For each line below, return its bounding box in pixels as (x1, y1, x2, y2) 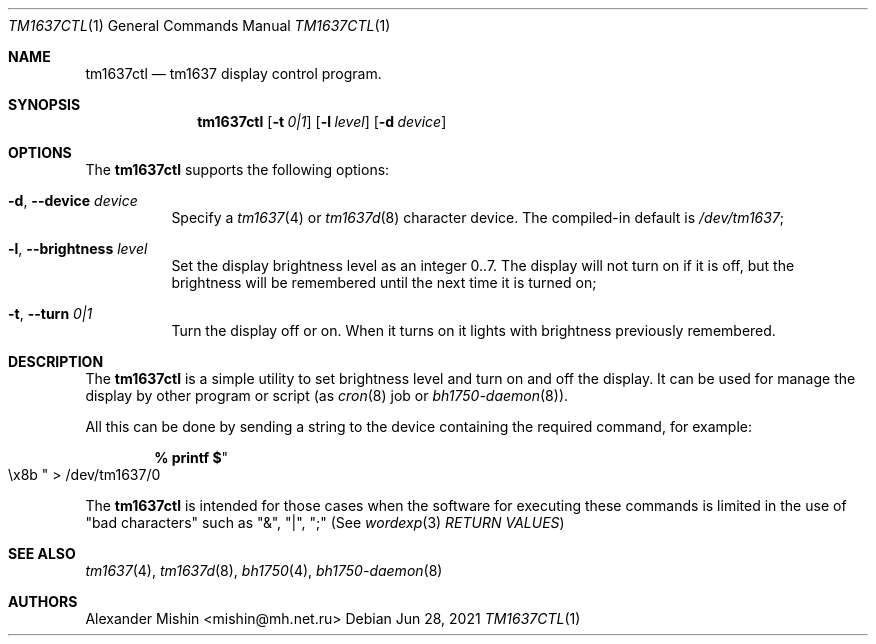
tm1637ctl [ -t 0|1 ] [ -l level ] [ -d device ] (197, 113, 447, 130)
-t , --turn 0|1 (8, 305, 93, 322)
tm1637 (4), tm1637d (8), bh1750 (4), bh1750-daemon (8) (85, 562, 443, 579)
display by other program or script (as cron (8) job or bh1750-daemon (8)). (85, 387, 569, 404)
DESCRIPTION (8, 353, 104, 370)
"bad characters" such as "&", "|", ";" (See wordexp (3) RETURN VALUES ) (85, 514, 565, 531)
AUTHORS (8, 593, 78, 610)
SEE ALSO (8, 545, 76, 562)
